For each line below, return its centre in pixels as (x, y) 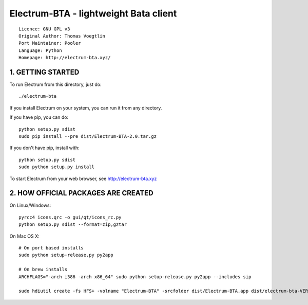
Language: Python (40, 50)
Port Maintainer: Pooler (50, 43)
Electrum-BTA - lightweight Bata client (93, 13)
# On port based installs (51, 248)
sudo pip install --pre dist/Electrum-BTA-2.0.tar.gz (88, 136)
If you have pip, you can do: (39, 117)
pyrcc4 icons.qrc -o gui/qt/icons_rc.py (70, 217)
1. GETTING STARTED (44, 72)
